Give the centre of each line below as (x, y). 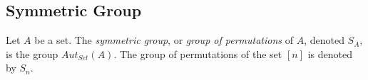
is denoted (330, 53)
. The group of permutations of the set (198, 53)
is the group (32, 53)
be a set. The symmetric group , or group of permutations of (164, 40)
